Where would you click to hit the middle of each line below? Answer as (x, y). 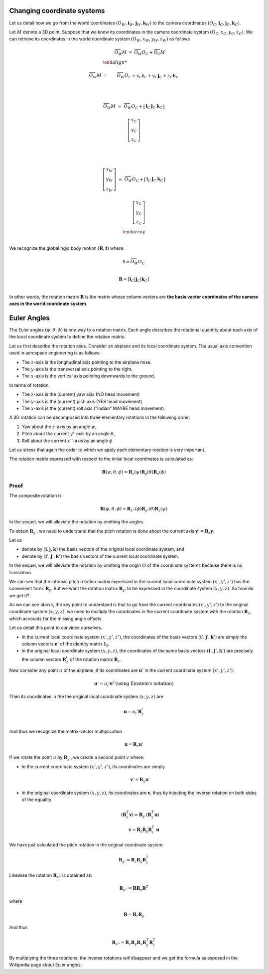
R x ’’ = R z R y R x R (129, 943)
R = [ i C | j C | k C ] (134, 280)
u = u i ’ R (133, 712)
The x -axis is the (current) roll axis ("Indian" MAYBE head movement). (93, 408)
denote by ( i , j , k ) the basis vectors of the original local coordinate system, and (103, 549)
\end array (134, 232)
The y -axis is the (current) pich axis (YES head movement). (83, 401)
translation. (21, 572)
